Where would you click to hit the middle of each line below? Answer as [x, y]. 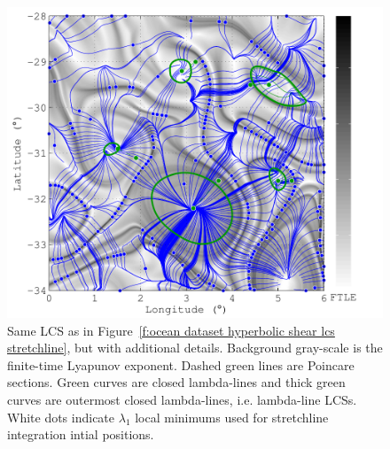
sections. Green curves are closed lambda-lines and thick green [176, 382]
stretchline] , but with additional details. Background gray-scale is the [195, 348]
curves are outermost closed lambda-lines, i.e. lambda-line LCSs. [182, 400]
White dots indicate [61, 417]
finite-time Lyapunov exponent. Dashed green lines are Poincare [181, 364]
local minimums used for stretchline [232, 417]
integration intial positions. [81, 434]
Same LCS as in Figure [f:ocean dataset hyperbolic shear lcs [171, 330]
